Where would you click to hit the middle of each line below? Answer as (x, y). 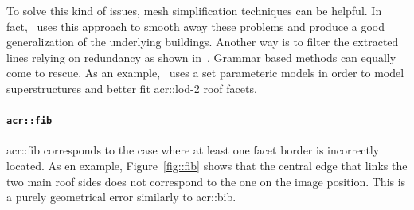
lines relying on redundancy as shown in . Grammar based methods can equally (201, 57)
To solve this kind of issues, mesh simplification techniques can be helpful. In (194, 10)
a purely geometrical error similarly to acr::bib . (121, 197)
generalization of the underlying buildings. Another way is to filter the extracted (203, 42)
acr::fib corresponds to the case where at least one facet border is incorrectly (193, 150)
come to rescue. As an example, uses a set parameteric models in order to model (205, 73)
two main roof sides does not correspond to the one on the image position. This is (206, 181)
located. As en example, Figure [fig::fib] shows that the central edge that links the (207, 166)
